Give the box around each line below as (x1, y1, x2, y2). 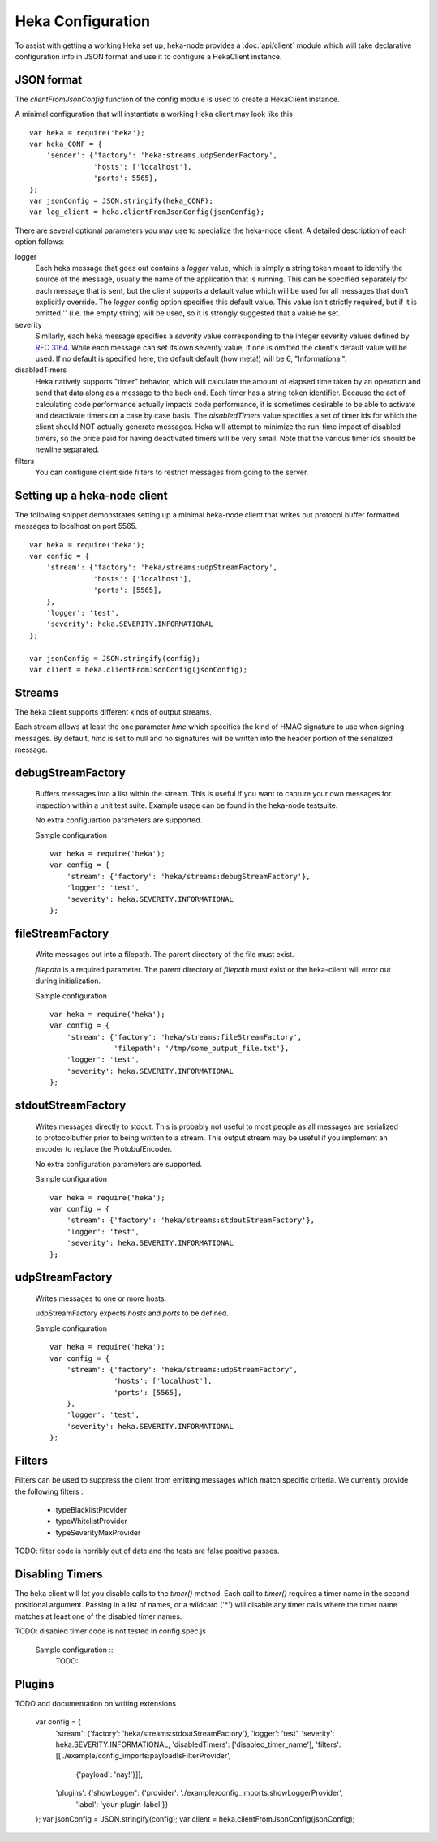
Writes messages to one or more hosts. (35, 1294, 167, 1303)
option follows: (15, 237, 65, 247)
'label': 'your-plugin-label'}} (75, 1799, 169, 1809)
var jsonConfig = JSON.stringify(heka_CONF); (29, 195, 214, 205)
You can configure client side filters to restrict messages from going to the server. (35, 467, 309, 477)
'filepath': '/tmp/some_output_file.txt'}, (114, 1044, 290, 1054)
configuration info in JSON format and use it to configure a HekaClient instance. (15, 51, 282, 61)
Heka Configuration (15, 12, 150, 30)
